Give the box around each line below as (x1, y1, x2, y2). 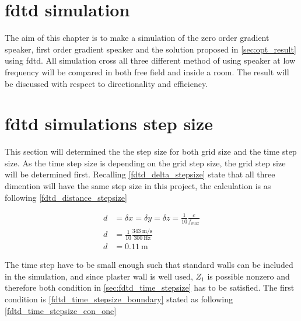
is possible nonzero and (207, 270, 290, 282)
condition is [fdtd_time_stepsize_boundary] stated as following (5, 292, 233, 305)
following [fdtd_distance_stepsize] (5, 191, 127, 203)
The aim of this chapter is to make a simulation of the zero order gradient (5, 32, 269, 44)
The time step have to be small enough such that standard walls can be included (5, 259, 293, 271)
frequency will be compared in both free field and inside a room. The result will (5, 65, 289, 78)
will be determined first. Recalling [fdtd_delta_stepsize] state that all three (5, 168, 275, 180)
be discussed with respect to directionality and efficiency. (5, 77, 208, 89)
